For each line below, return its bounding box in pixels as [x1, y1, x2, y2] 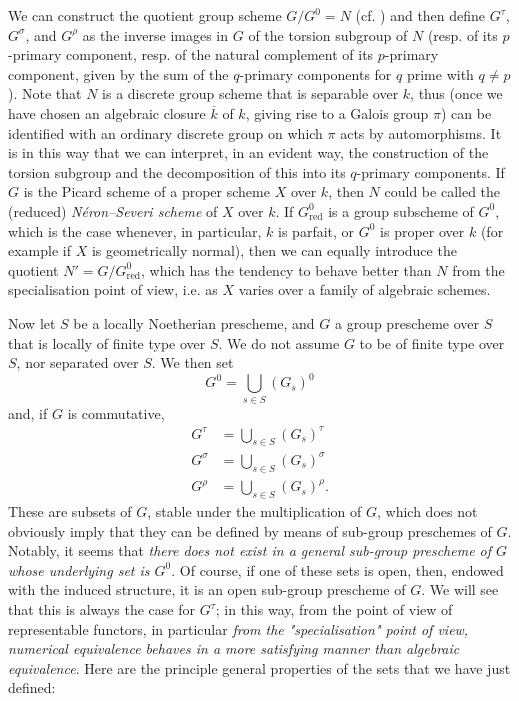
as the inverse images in [82, 24, 229, 45]
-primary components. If [356, 161, 505, 182]
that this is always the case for [8, 599, 195, 620]
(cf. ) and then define [355, 5, 486, 25]
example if [8, 240, 71, 261]
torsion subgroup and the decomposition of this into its [8, 161, 346, 182]
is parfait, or [278, 220, 355, 241]
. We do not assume [218, 332, 340, 353]
